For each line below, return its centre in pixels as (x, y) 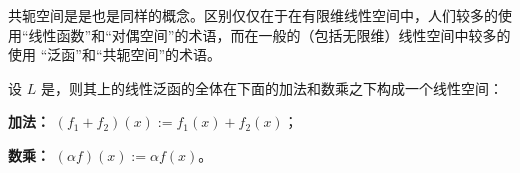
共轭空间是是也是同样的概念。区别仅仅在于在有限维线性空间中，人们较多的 (253, 15)
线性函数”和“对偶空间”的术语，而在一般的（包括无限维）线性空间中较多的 (269, 34)
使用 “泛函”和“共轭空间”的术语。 (115, 54)
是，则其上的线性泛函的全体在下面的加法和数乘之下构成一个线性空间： (271, 87)
